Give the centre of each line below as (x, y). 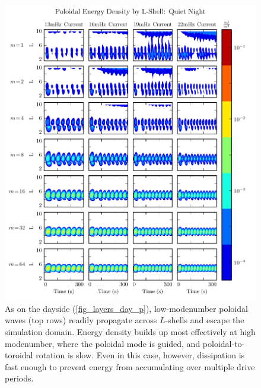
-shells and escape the (205, 320)
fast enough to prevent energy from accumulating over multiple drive (130, 366)
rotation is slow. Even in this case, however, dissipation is (140, 355)
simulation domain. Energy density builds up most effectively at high (130, 331)
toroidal (19, 355)
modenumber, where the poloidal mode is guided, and (103, 343)
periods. (19, 378)
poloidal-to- (224, 343)
